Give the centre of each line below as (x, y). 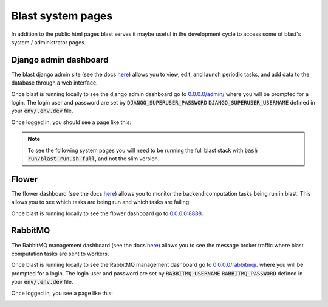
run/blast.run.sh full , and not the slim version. (94, 159)
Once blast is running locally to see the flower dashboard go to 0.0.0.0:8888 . (107, 213)
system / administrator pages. (49, 42)
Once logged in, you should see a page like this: (71, 122)
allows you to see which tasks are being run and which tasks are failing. (101, 202)
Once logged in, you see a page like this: (62, 293)
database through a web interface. (54, 83)
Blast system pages (62, 16)
